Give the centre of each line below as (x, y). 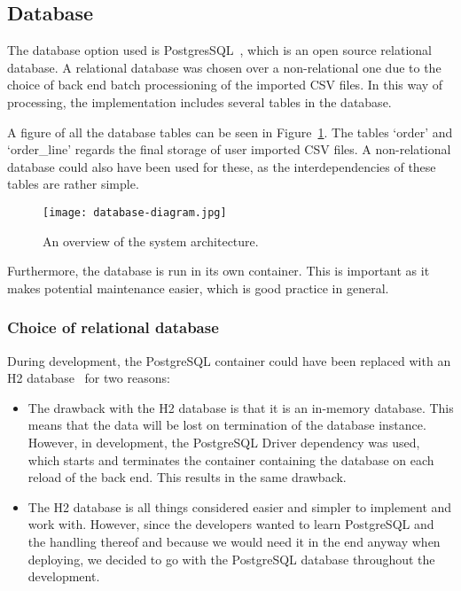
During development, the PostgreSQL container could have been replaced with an (229, 360)
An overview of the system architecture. (151, 241)
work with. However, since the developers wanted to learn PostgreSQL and (231, 524)
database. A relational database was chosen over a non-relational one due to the (224, 67)
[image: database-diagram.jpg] (135, 212)
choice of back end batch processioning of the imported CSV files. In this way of (225, 85)
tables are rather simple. (73, 184)
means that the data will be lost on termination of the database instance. (227, 425)
